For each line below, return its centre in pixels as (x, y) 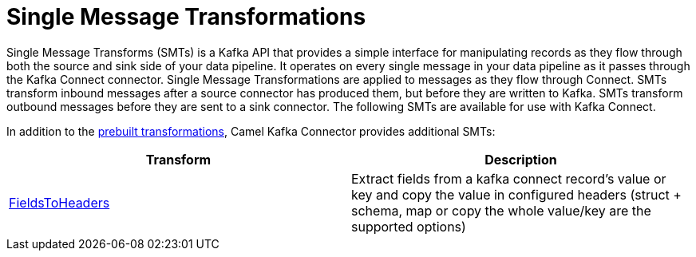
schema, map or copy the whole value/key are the (501, 210)
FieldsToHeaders (59, 202)
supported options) (409, 226)
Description (521, 159)
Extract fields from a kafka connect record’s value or (509, 178)
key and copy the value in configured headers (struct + (516, 194)
